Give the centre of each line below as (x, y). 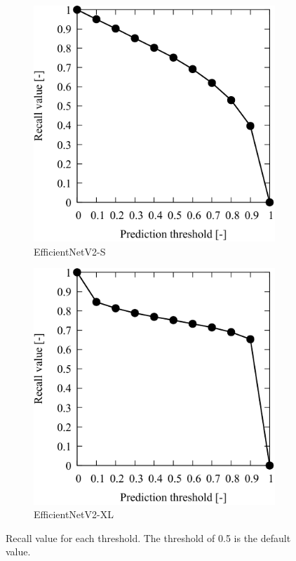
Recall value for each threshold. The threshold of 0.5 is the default (148, 537)
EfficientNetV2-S (70, 251)
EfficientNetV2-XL (74, 514)
